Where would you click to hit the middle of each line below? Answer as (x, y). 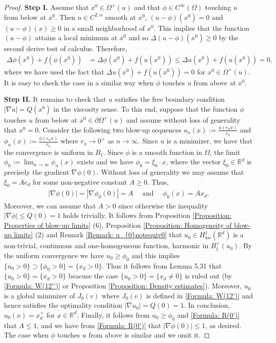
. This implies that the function (202, 28)
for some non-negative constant (80, 181)
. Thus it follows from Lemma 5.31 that (162, 265)
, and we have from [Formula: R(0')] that (99, 325)
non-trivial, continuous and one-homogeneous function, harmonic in (106, 245)
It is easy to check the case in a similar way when (79, 82)
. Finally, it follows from (113, 314)
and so (138, 37)
